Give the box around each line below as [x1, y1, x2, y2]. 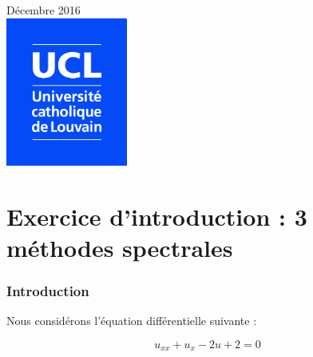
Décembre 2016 [6, 2, 81, 18]
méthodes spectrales [6, 231, 233, 264]
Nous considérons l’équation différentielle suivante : [6, 312, 257, 329]
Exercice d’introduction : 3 [6, 199, 307, 232]
